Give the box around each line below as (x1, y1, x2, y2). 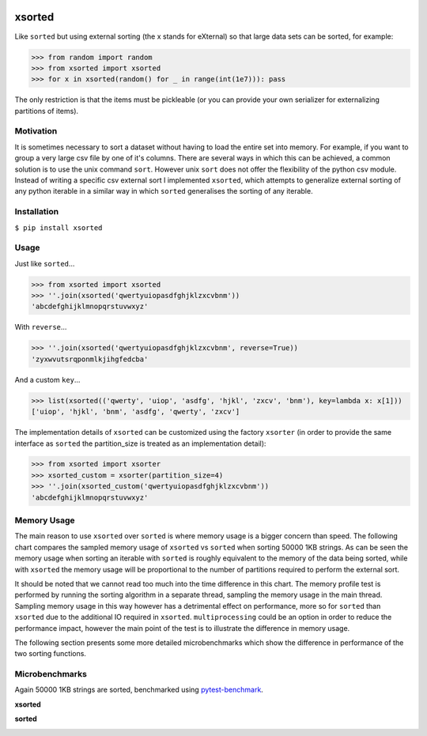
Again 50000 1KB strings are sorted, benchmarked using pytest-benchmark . (14, 685, 264, 695)
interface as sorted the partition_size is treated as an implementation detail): (14, 439, 266, 448)
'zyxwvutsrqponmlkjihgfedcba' (31, 354, 149, 364)
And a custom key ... (14, 375, 81, 384)
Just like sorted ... (14, 259, 75, 268)
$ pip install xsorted (14, 223, 103, 232)
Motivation (14, 126, 58, 137)
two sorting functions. (14, 649, 87, 659)
